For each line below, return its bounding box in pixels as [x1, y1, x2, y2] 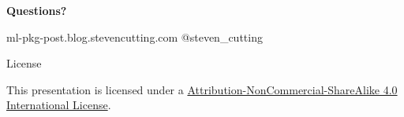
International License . [6, 97, 111, 113]
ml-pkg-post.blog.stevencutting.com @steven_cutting [6, 28, 263, 45]
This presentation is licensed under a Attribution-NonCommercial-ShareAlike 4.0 [6, 81, 398, 97]
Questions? [6, 2, 67, 18]
